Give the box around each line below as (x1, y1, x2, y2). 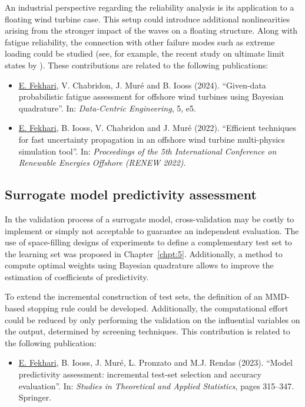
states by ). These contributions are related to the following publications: (5, 58, 268, 71)
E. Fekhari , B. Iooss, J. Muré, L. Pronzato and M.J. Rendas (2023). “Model (18, 356, 293, 369)
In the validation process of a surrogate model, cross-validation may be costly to (5, 212, 294, 225)
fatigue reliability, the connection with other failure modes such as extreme (5, 35, 275, 48)
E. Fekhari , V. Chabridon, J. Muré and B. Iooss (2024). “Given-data (18, 78, 266, 91)
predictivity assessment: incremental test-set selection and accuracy (18, 368, 261, 380)
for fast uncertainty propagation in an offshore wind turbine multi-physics (18, 133, 285, 145)
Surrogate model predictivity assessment (5, 185, 257, 203)
